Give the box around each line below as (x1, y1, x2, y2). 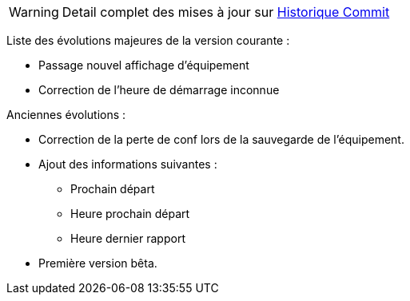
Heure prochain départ (70, 207, 190, 220)
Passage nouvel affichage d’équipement (38, 58, 249, 72)
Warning (9, 4, 59, 20)
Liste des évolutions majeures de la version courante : (6, 34, 290, 47)
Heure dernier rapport (70, 232, 185, 245)
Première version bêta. (38, 256, 157, 270)
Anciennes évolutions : (6, 108, 126, 121)
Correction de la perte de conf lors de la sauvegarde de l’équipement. (38, 133, 404, 146)
